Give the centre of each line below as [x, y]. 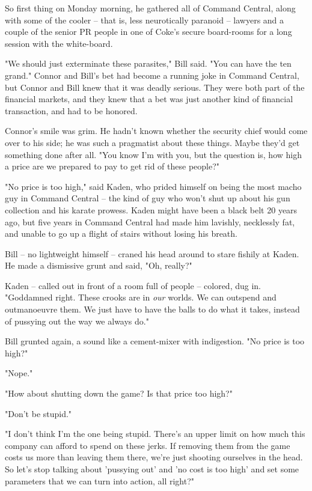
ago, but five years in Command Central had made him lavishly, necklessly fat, [150, 221]
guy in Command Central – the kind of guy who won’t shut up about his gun [148, 198]
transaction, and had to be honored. [71, 110]
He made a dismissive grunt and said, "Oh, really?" [99, 265]
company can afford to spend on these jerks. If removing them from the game [148, 445]
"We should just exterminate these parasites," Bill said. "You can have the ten [148, 63]
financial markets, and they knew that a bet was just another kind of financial [149, 99]
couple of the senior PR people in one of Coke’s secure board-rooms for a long [148, 32]
